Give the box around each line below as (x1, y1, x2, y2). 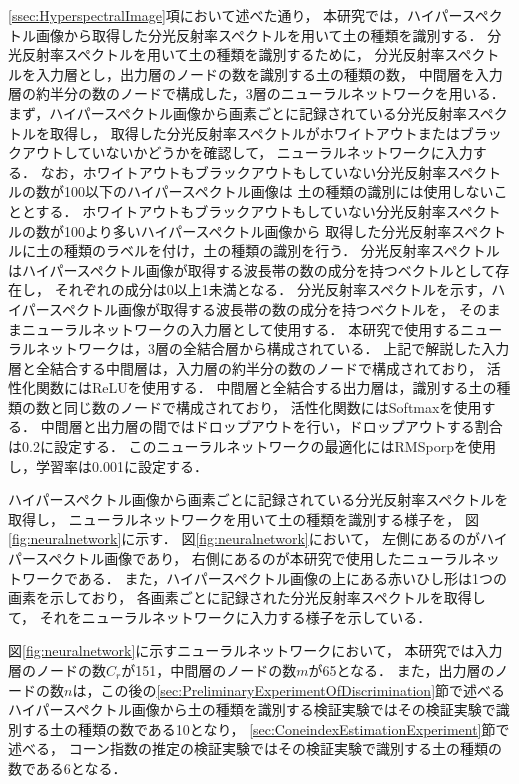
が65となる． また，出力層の (308, 660, 495, 680)
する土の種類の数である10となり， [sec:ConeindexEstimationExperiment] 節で (21, 718, 510, 739)
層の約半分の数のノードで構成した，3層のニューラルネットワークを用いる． (8, 83, 505, 104)
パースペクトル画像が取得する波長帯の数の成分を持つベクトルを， (21, 298, 455, 319)
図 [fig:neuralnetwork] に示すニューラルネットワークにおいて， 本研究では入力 (8, 640, 503, 661)
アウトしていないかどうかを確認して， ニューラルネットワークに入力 (21, 142, 473, 163)
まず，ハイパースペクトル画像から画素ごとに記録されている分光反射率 (8, 102, 467, 123)
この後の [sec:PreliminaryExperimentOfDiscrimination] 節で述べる (100, 679, 506, 700)
